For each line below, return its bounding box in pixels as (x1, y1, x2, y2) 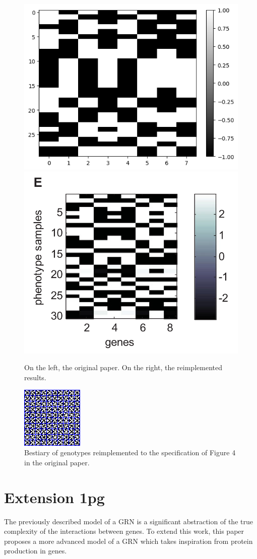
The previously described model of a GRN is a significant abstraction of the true (4, 516, 253, 526)
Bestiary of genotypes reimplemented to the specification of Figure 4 (24, 447, 236, 458)
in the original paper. (24, 457, 90, 467)
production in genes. (4, 545, 67, 556)
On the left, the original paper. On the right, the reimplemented (24, 362, 222, 373)
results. (24, 372, 46, 383)
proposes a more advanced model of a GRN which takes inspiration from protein (4, 535, 253, 546)
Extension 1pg (4, 486, 105, 507)
